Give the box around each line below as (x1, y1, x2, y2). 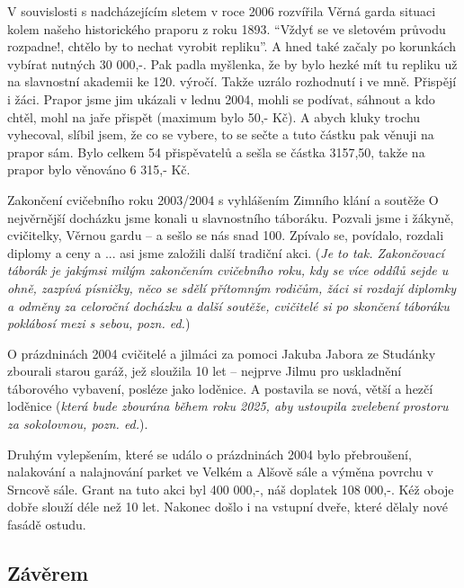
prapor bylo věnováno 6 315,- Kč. (7, 160, 191, 179)
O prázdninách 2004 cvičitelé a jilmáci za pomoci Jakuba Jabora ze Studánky (7, 343, 436, 362)
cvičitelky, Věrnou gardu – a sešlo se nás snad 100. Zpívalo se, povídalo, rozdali (7, 226, 444, 245)
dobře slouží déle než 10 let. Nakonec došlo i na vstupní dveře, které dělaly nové (7, 497, 448, 516)
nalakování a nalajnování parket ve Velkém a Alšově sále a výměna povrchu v (7, 462, 433, 481)
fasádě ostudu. (7, 515, 86, 534)
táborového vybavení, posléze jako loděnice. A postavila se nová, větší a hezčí (7, 379, 433, 397)
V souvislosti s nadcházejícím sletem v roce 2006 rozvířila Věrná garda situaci (7, 2, 436, 20)
